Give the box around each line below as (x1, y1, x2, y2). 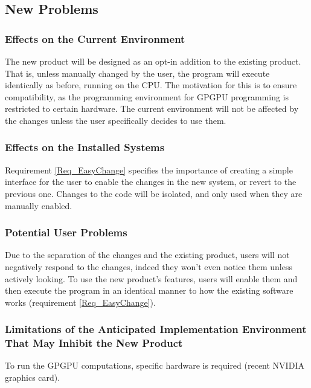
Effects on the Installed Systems (5, 140, 165, 155)
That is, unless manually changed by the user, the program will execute (5, 66, 270, 79)
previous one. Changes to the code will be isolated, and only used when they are (5, 187, 303, 199)
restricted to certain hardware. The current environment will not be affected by (5, 102, 299, 115)
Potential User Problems (5, 225, 127, 240)
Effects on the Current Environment (5, 31, 185, 46)
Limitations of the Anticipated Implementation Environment (5, 322, 307, 337)
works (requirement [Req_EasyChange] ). (5, 296, 156, 308)
